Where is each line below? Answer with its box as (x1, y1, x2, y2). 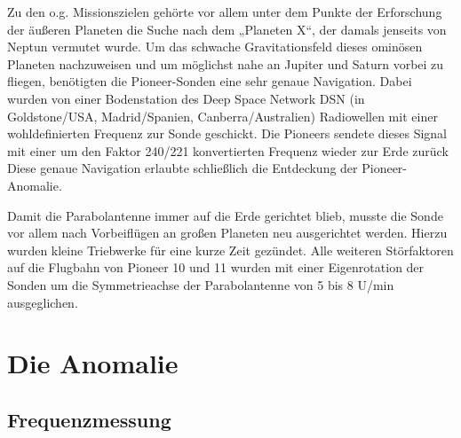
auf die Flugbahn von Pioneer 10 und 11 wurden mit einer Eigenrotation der (7, 258, 425, 277)
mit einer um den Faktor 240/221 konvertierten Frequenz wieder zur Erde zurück (7, 141, 449, 160)
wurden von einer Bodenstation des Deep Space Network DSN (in (7, 89, 365, 107)
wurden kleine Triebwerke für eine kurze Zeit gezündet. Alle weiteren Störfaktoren (7, 240, 454, 259)
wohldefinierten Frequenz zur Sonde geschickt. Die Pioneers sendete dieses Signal (7, 124, 447, 143)
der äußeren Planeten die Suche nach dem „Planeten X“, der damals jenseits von (7, 20, 447, 38)
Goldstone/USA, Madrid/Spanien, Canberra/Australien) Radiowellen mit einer (7, 106, 438, 125)
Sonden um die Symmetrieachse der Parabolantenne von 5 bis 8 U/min (7, 275, 394, 293)
